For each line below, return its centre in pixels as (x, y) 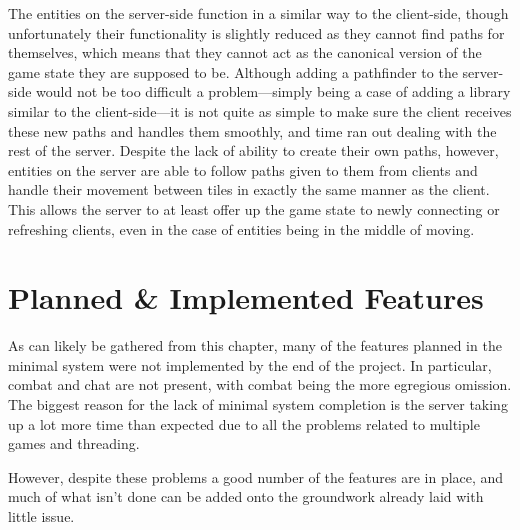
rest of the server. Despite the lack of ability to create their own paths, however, (253, 150)
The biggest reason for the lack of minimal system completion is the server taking (258, 404)
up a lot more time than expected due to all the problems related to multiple (244, 423)
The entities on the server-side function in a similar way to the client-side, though (258, 13)
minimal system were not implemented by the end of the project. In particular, (250, 364)
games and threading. (74, 443)
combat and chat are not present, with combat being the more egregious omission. (260, 384)
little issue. (41, 516)
